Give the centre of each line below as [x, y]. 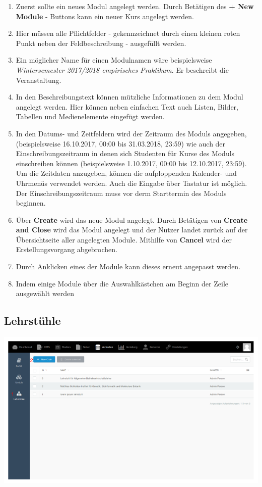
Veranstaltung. [39, 80]
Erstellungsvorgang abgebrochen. [67, 249]
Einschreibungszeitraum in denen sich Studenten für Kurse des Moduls [125, 153]
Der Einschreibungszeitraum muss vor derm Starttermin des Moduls [121, 193]
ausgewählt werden [45, 293]
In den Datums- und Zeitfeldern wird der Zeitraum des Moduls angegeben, [131, 133]
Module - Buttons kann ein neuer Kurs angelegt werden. [105, 16]
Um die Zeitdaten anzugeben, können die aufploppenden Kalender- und [126, 173]
